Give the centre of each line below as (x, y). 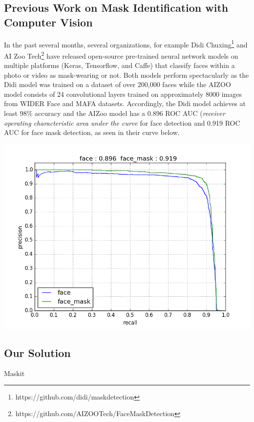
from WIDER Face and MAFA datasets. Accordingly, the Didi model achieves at (125, 103)
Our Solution (37, 352)
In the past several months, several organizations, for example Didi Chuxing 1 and (126, 44)
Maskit (14, 373)
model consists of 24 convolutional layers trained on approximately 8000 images (123, 94)
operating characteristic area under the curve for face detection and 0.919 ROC (122, 122)
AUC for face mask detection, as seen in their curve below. (92, 132)
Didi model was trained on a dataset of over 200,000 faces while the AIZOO (117, 84)
